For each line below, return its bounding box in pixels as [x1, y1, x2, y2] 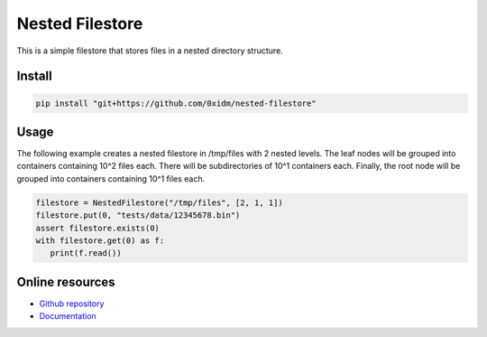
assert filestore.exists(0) [35, 222, 160, 233]
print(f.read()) [50, 248, 122, 258]
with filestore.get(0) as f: [35, 235, 165, 246]
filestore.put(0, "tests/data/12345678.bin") [35, 211, 241, 220]
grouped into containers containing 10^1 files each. [16, 173, 206, 184]
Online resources [16, 274, 116, 289]
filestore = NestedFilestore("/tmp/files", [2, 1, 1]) [35, 197, 283, 208]
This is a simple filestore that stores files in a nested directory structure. [16, 45, 283, 56]
